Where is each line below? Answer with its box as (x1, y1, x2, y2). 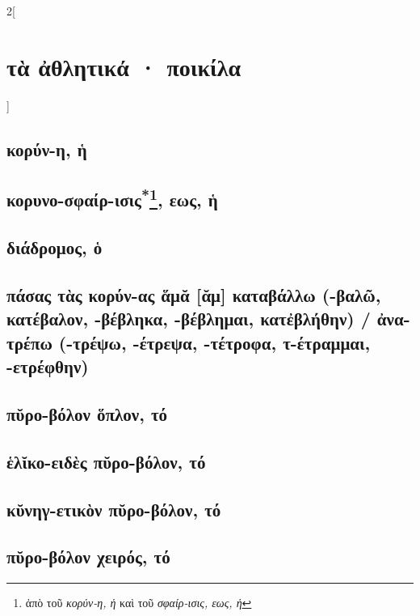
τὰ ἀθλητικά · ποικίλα (6, 49, 241, 83)
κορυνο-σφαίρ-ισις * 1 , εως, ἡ (6, 184, 218, 212)
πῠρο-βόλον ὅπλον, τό (6, 401, 168, 426)
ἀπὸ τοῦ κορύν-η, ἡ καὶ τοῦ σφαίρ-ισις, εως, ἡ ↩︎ (25, 594, 252, 611)
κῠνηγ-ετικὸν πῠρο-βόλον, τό (6, 496, 221, 521)
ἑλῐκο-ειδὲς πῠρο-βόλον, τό (6, 448, 206, 474)
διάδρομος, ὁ (6, 235, 103, 260)
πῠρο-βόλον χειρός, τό (6, 544, 170, 569)
